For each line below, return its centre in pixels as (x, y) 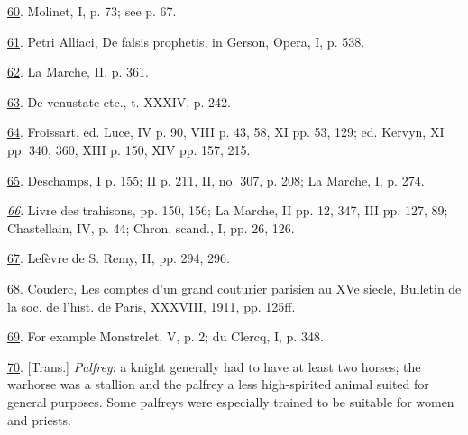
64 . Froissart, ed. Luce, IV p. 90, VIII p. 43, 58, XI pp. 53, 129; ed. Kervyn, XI (226, 132)
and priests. (39, 419)
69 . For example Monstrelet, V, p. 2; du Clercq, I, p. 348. (165, 336)
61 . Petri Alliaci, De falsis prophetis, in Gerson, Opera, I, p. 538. (186, 41)
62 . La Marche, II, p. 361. (78, 72)
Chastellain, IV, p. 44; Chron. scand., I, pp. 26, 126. (151, 227)
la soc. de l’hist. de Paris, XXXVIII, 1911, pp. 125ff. (151, 306)
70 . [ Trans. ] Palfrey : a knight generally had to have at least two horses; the (214, 366)
